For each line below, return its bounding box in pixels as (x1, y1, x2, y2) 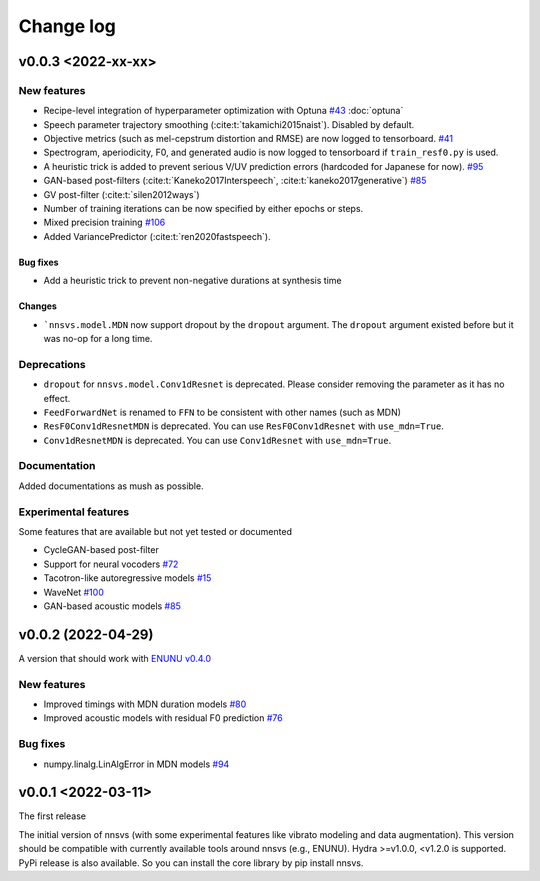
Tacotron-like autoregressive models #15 (43, 572, 212, 584)
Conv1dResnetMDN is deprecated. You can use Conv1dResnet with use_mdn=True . (43, 434, 392, 446)
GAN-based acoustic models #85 (43, 600, 182, 612)
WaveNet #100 (43, 586, 104, 598)
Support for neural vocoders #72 (43, 558, 179, 570)
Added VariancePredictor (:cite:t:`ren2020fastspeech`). (43, 230, 271, 242)
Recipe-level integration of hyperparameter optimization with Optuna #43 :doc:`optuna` (43, 105, 404, 117)
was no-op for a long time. (43, 333, 153, 344)
